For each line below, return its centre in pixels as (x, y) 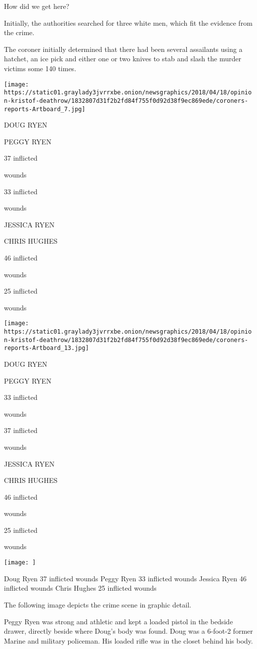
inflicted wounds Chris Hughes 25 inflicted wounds (80, 588)
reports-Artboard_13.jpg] (46, 348)
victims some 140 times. (40, 68)
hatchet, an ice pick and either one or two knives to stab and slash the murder (123, 59)
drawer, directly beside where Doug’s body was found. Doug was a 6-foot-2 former (128, 631)
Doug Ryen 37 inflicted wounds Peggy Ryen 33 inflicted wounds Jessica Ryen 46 (125, 578)
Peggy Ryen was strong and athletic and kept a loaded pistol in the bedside (119, 621)
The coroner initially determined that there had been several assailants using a (123, 49)
